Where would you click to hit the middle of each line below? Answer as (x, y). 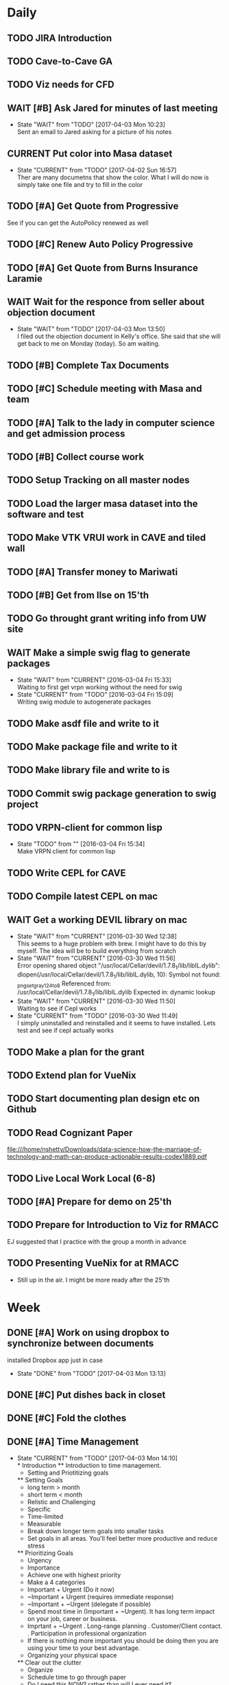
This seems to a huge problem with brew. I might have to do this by (112, 944)
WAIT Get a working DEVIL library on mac (97, 920)
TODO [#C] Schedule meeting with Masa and (105, 389)
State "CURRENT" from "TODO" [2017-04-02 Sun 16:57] (97, 170)
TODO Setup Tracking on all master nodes (98, 480)
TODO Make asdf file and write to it (83, 723)
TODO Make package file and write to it (92, 747)
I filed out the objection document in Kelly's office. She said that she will (119, 336)
